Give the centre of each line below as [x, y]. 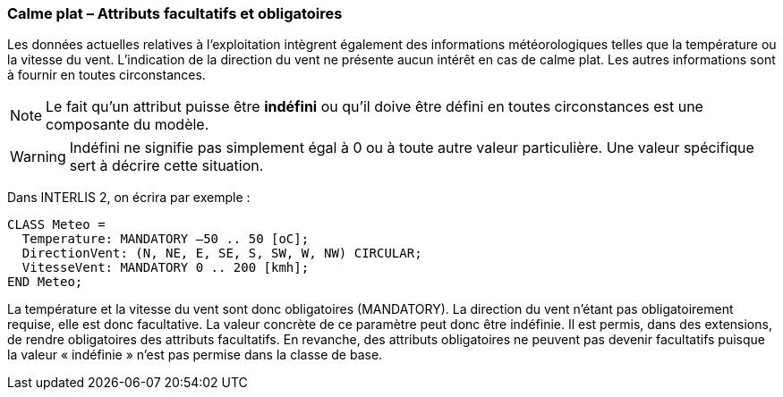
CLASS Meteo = [56, 225]
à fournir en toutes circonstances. [106, 75]
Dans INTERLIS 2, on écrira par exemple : [129, 198]
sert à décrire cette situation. [166, 166]
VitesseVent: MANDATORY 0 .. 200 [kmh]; [166, 268]
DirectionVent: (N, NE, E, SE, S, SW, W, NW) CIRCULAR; [222, 253]
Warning [38, 157]
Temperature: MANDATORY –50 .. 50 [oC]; [166, 239]
